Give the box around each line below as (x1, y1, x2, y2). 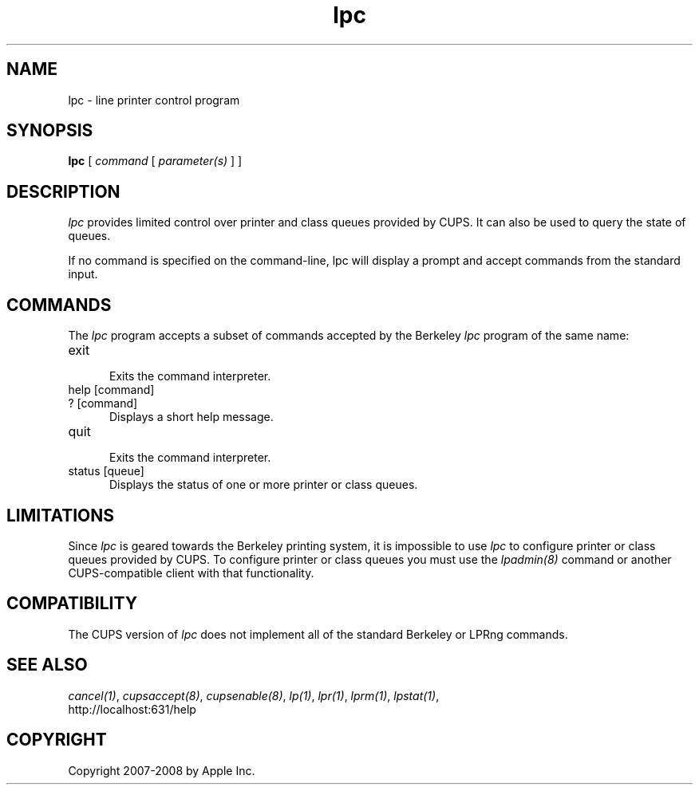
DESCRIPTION (6, 181, 120, 202)
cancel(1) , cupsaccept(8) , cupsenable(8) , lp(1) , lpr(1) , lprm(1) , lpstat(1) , (68, 688, 440, 702)
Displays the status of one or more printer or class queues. (109, 478, 418, 492)
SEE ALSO (6, 655, 88, 675)
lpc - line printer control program (68, 92, 240, 107)
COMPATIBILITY (6, 593, 137, 614)
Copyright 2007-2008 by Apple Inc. (68, 763, 255, 777)
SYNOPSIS (6, 120, 93, 141)
